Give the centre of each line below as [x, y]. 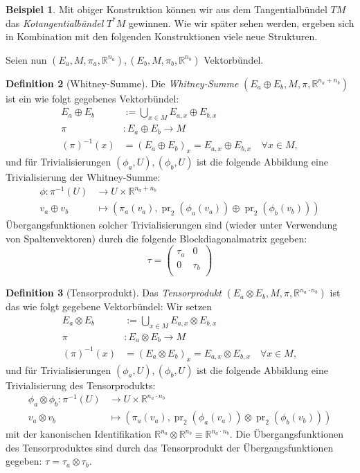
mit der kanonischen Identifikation [79, 434]
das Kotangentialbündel [55, 23]
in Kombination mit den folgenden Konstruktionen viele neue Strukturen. [162, 36]
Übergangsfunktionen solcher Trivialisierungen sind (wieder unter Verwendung [172, 225]
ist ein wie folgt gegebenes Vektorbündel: [92, 98]
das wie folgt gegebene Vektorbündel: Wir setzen [109, 306]
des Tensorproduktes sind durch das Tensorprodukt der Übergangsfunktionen [170, 447]
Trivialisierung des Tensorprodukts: [81, 385]
